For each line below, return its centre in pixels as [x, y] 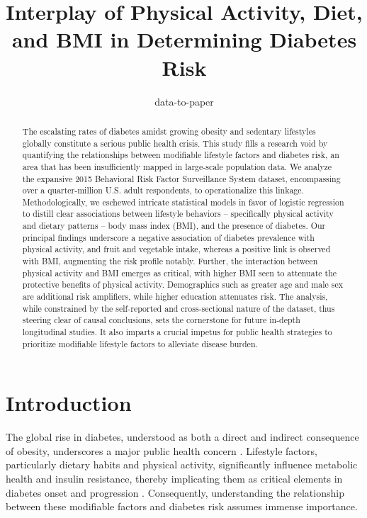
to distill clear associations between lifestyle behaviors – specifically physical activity [178, 214]
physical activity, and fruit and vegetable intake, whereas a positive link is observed [176, 249]
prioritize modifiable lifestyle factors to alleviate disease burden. [140, 343]
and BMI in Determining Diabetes [184, 39]
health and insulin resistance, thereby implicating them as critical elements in [174, 479]
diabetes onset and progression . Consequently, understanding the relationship [175, 492]
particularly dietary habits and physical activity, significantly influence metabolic [182, 464]
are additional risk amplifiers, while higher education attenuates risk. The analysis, [175, 297]
